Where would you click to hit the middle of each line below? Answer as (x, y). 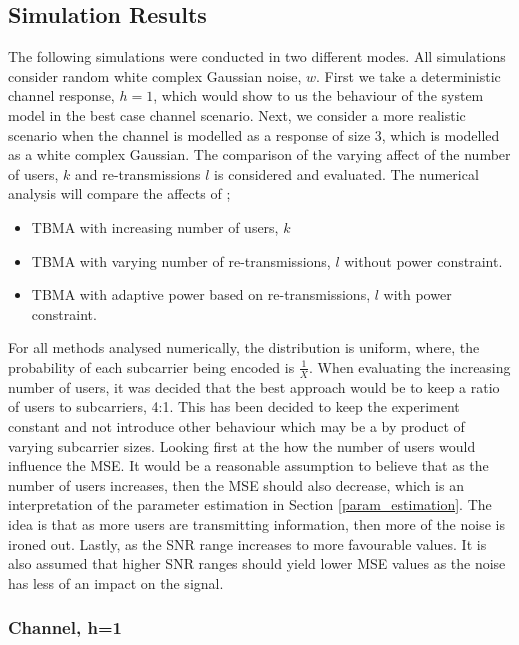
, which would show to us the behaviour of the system (318, 95)
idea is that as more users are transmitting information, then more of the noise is (256, 523)
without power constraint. (423, 260)
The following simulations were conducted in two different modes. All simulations (257, 56)
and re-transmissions (137, 173)
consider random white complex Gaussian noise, (155, 75)
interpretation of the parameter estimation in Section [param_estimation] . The (250, 504)
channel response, (61, 95)
